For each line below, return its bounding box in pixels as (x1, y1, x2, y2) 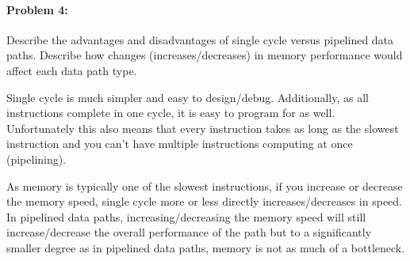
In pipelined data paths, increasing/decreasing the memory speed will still (6, 208, 366, 225)
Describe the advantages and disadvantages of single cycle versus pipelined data (6, 31, 394, 47)
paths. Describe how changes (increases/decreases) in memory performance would (6, 47, 403, 63)
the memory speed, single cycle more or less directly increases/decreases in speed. (6, 193, 402, 210)
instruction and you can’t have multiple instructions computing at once (6, 135, 353, 152)
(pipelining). (6, 150, 67, 167)
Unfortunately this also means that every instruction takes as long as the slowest (6, 119, 399, 136)
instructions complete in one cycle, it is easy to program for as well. (6, 104, 335, 121)
